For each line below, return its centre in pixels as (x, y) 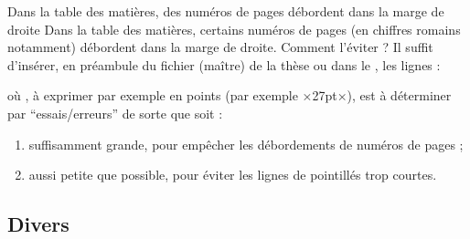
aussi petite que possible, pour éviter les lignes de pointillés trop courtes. (233, 175)
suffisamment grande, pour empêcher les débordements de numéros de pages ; (246, 144)
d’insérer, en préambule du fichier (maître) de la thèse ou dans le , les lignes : (224, 64)
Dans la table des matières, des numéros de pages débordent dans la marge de (226, 11)
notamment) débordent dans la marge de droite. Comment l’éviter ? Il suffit (220, 47)
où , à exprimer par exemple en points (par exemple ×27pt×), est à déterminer (230, 95)
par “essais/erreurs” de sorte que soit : (115, 113)
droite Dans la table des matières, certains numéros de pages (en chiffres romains (234, 29)
